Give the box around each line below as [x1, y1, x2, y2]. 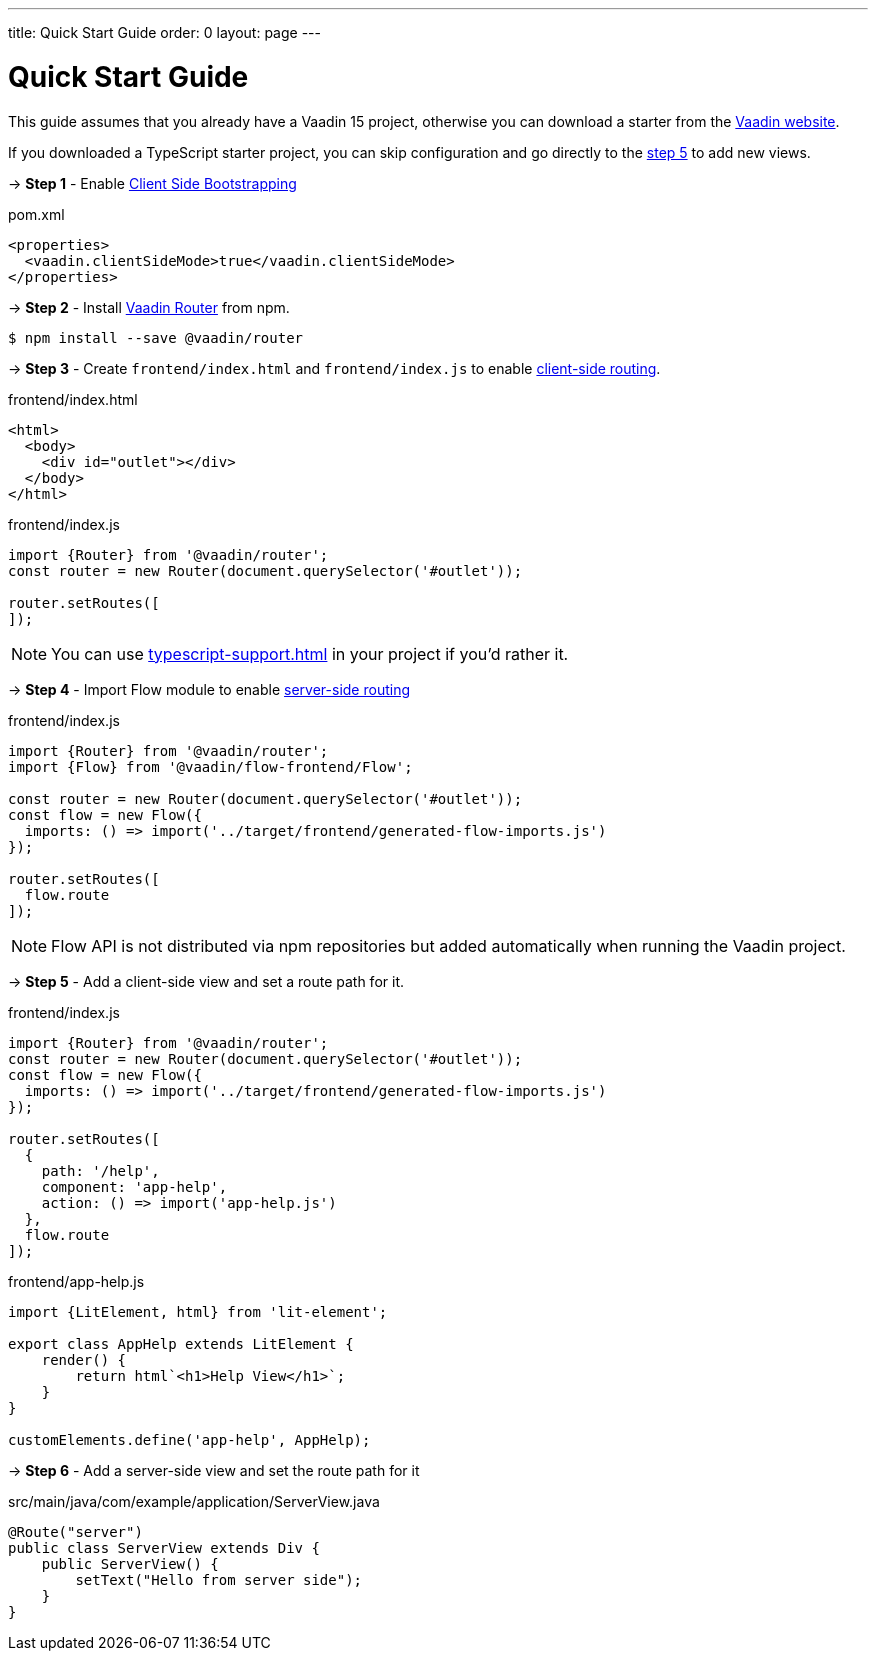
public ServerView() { [41, 1555, 219, 1572]
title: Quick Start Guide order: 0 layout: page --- [8, 24, 321, 41]
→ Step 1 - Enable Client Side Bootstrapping [8, 174, 297, 192]
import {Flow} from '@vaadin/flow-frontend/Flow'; [8, 758, 413, 775]
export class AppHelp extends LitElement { [8, 1335, 354, 1352]
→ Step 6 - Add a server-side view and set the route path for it [8, 1461, 420, 1479]
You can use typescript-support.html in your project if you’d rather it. [51, 643, 569, 664]
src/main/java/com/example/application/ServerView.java [8, 1492, 380, 1510]
